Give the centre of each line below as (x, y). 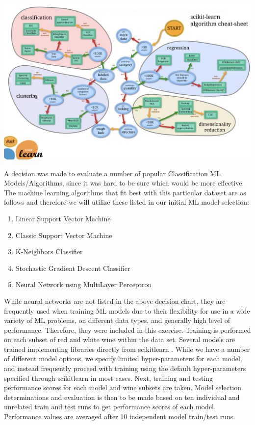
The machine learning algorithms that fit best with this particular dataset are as (125, 192)
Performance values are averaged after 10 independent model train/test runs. (120, 416)
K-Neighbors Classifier (49, 252)
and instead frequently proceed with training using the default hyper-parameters (125, 368)
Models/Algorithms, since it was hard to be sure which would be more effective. (124, 183)
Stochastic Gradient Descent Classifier (73, 268)
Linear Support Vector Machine (63, 218)
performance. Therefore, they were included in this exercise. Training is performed (127, 330)
